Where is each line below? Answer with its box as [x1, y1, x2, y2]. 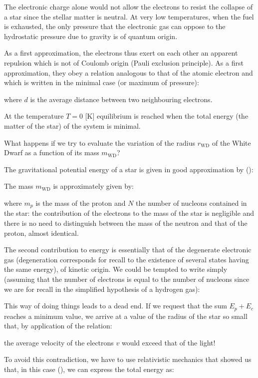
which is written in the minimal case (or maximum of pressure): [4, 77, 199, 88]
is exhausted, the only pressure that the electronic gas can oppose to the [4, 21, 226, 32]
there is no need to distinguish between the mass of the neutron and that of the [4, 217, 248, 228]
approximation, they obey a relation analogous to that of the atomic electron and [4, 67, 253, 78]
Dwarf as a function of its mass [4, 147, 99, 158]
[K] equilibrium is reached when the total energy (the [85, 111, 249, 121]
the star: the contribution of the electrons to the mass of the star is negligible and [4, 208, 255, 218]
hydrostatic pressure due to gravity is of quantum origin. [4, 31, 178, 41]
